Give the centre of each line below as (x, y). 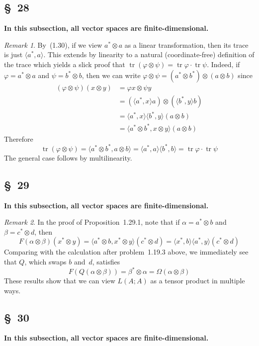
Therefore (19, 138)
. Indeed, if (223, 64)
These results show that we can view (60, 281)
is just (13, 54)
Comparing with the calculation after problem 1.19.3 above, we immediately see (126, 252)
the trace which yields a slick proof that (65, 64)
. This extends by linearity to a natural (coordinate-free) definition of (149, 54)
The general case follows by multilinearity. (68, 157)
